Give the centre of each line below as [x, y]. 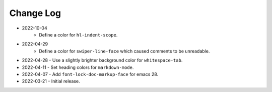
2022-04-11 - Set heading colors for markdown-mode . [78, 67]
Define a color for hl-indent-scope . [78, 34]
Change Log [35, 13]
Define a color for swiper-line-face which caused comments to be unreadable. [124, 51]
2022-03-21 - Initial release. [51, 81]
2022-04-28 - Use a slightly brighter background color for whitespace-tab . [102, 60]
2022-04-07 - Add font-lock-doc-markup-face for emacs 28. [90, 74]
